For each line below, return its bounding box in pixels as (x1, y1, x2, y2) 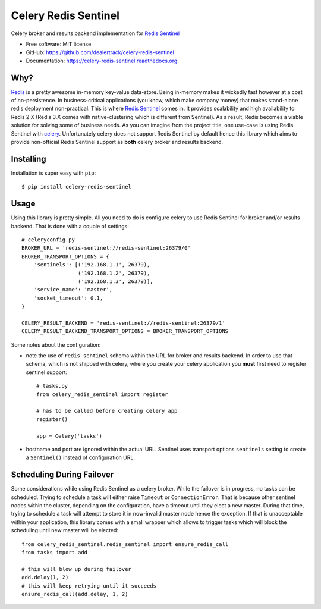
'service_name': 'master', (33, 286, 113, 293)
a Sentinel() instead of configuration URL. (26, 454, 135, 461)
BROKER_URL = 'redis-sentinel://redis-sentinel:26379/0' (21, 244, 191, 252)
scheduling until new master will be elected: (11, 527, 119, 534)
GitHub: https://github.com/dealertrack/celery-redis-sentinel (26, 49, 175, 56)
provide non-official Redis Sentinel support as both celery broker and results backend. (11, 138, 223, 145)
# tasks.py (36, 382, 68, 390)
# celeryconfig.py (21, 236, 75, 243)
